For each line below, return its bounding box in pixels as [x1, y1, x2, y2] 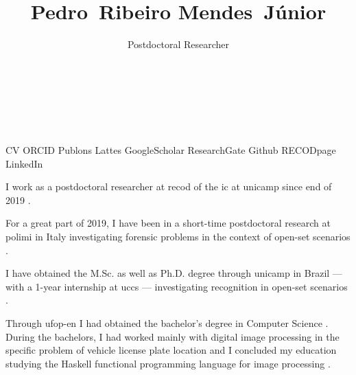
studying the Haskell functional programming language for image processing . [5, 356, 331, 370]
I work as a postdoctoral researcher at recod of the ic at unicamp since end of [5, 179, 332, 194]
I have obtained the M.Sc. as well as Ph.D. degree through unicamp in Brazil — [5, 266, 342, 280]
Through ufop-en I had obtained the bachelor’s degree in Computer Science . [5, 316, 329, 330]
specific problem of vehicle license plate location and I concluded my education [5, 343, 337, 357]
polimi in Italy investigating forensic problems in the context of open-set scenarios [5, 229, 351, 244]
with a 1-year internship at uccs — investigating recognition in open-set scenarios [5, 279, 348, 293]
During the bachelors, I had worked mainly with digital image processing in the [5, 329, 340, 343]
